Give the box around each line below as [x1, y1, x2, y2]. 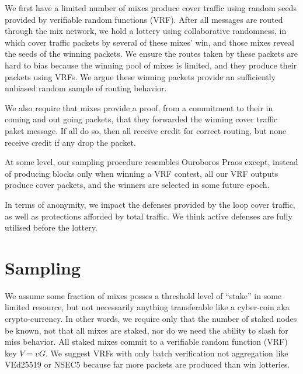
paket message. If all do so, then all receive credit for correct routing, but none [5, 124, 287, 136]
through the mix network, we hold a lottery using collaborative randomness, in [5, 25, 287, 37]
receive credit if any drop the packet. [5, 136, 136, 148]
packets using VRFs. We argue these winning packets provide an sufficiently [5, 70, 276, 83]
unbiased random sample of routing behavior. [5, 82, 167, 94]
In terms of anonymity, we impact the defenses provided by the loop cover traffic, [5, 198, 295, 210]
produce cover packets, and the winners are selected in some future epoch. [5, 179, 270, 191]
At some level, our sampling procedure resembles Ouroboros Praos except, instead [5, 156, 298, 168]
